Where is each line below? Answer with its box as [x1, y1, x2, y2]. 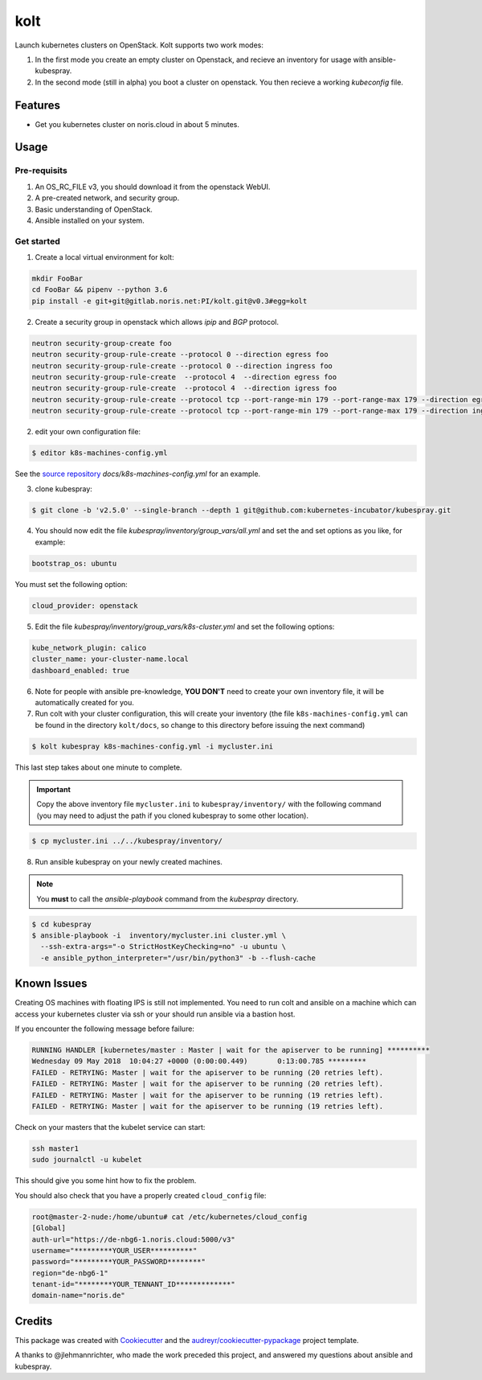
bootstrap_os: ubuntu [31, 559, 117, 568]
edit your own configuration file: [35, 427, 141, 437]
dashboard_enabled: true [31, 666, 130, 675]
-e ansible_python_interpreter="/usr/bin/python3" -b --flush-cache [40, 953, 317, 963]
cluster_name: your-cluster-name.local [31, 655, 189, 663]
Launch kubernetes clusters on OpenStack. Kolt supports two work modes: [14, 40, 264, 50]
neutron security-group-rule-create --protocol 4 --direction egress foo [31, 372, 337, 381]
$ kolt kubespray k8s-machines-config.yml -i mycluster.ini [31, 741, 274, 751]
